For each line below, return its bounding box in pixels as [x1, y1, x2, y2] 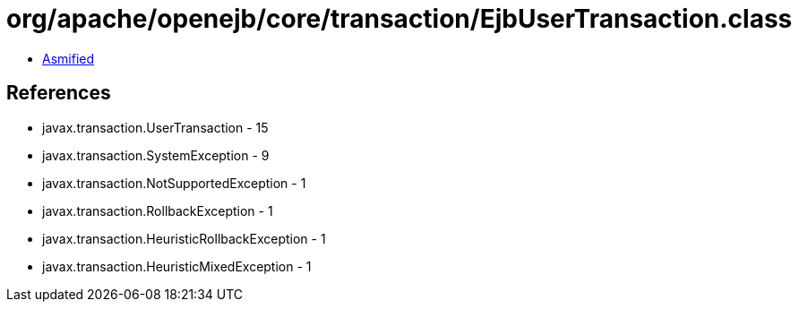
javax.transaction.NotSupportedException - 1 [42, 175, 306, 191]
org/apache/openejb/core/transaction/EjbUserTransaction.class [6, 4, 793, 34]
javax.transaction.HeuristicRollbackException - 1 [42, 230, 326, 246]
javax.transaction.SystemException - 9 [42, 147, 270, 163]
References [6, 82, 111, 105]
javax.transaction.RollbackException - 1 [42, 202, 273, 219]
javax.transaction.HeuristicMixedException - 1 [42, 258, 312, 274]
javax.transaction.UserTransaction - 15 [42, 119, 269, 135]
